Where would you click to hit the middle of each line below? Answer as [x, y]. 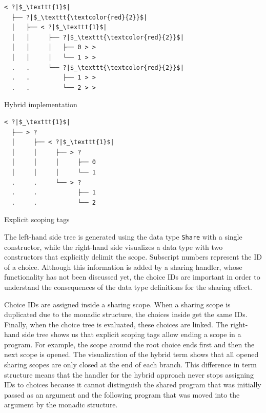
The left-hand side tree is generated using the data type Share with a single [123, 236]
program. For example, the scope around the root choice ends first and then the [129, 344]
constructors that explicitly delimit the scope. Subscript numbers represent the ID [133, 257]
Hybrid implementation [41, 104]
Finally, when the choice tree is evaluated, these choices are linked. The [116, 324]
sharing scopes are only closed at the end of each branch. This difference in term [130, 365]
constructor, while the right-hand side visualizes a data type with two [114, 247]
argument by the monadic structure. [61, 405]
